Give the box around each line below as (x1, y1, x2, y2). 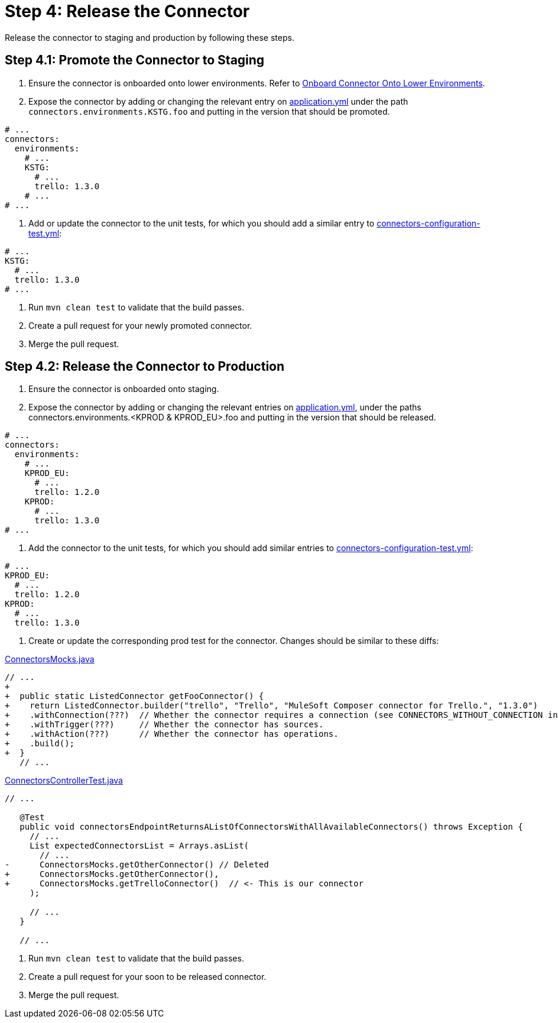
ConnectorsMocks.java (5, 654, 95, 665)
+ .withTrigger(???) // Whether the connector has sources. (5, 720, 324, 730)
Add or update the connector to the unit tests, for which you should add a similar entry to (28, 218, 375, 228)
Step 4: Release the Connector (5, 1, 250, 21)
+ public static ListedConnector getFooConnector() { (5, 691, 264, 701)
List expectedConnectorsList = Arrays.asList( (30, 841, 249, 851)
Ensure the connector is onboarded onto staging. (28, 384, 219, 394)
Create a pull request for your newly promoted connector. (28, 320, 252, 331)
